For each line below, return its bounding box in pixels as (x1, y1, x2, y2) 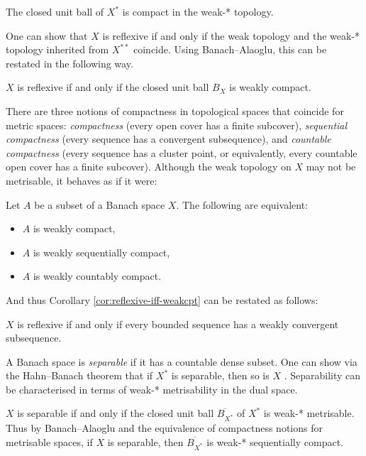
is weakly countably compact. (33, 268, 162, 283)
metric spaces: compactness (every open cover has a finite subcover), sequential (6, 117, 348, 132)
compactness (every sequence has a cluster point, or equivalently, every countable (6, 145, 357, 160)
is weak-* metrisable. (263, 406, 355, 420)
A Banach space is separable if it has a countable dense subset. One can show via (6, 354, 357, 369)
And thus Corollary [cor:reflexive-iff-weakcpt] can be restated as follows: (6, 292, 318, 307)
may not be (306, 159, 356, 174)
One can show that (6, 28, 88, 43)
